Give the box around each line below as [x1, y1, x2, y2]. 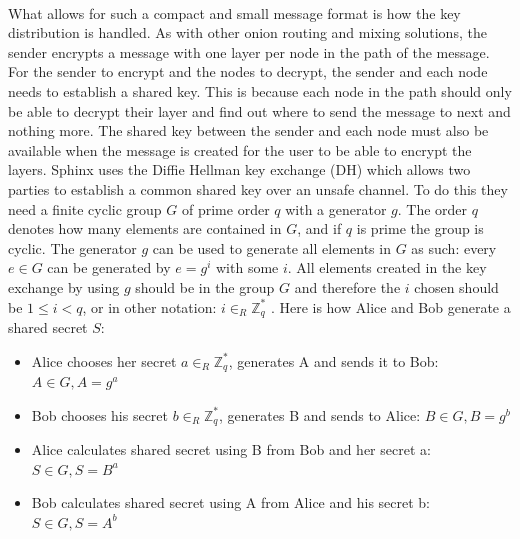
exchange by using [8, 276, 120, 297]
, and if [297, 218, 342, 239]
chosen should [414, 276, 499, 297]
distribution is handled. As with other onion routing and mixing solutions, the [8, 22, 487, 43]
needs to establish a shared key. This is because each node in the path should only [8, 80, 512, 101]
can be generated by [47, 257, 171, 278]
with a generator [285, 198, 387, 219]
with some [215, 257, 279, 278]
